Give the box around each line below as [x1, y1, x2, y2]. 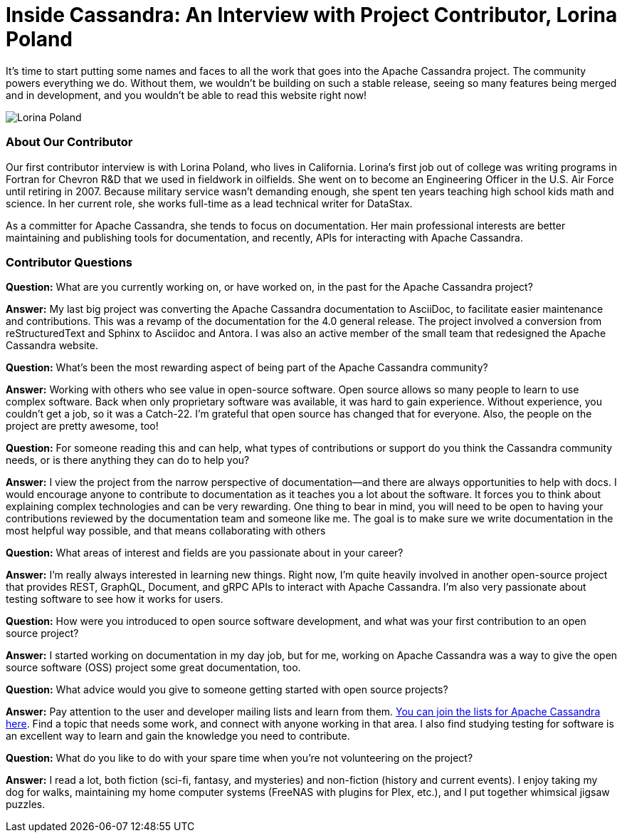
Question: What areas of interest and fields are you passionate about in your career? [6, 547, 404, 559]
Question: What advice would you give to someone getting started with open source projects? [6, 683, 448, 696]
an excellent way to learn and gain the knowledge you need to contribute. [6, 730, 350, 743]
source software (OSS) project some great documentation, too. [6, 661, 301, 674]
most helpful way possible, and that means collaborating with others [6, 524, 326, 537]
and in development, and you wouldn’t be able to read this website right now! [6, 88, 367, 101]
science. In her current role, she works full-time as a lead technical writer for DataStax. [6, 197, 413, 209]
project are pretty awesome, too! [6, 420, 159, 433]
